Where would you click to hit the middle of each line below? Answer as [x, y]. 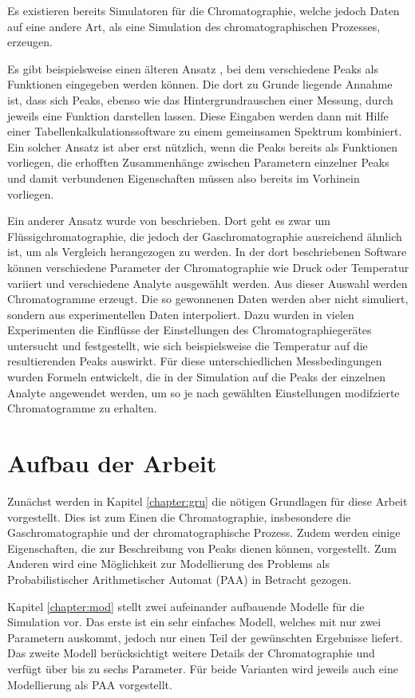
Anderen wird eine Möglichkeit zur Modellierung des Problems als [168, 564]
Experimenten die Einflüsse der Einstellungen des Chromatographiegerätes [190, 330]
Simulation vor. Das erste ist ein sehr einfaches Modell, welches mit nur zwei [194, 622]
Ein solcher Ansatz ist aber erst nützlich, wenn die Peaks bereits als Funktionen [202, 146]
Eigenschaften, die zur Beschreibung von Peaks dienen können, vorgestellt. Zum [202, 548]
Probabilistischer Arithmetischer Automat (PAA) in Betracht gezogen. [180, 579]
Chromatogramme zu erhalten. [82, 408]
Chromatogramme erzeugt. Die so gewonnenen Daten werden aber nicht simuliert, [208, 299]
